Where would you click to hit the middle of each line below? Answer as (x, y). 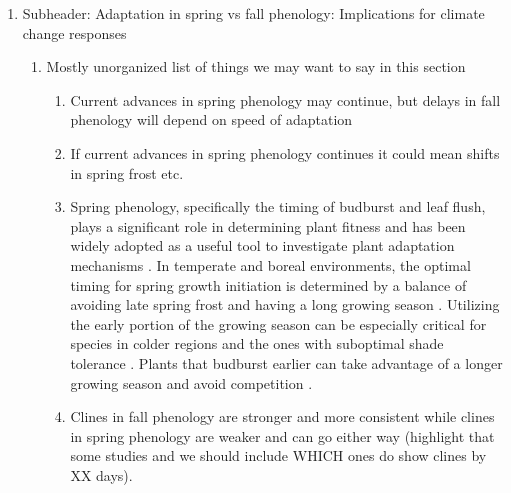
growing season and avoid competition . (191, 382)
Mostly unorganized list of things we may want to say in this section (256, 66)
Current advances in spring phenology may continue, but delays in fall (285, 99)
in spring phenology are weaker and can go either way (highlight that (282, 435)
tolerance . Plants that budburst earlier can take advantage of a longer (286, 362)
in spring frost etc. (127, 172)
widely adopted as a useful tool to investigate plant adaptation (262, 245)
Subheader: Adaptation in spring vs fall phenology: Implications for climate (253, 13)
